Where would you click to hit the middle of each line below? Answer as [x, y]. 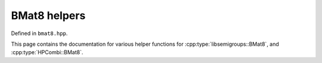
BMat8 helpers [48, 15]
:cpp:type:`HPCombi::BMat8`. [47, 52]
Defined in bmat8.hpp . [39, 33]
